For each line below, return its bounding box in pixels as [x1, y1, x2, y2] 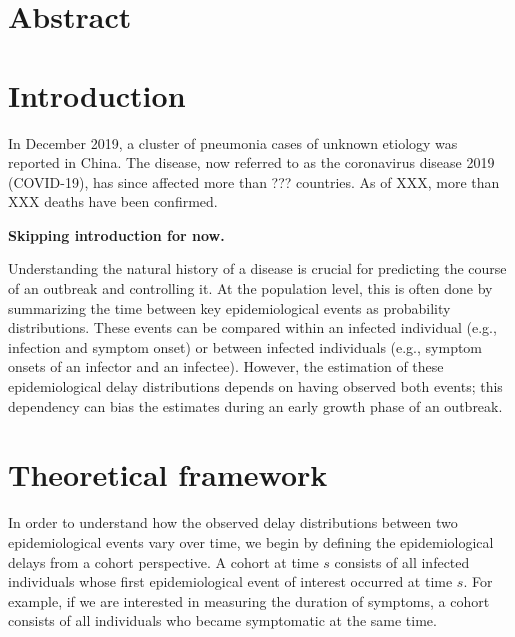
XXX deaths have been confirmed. [8, 191, 218, 212]
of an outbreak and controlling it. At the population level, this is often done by [8, 278, 493, 299]
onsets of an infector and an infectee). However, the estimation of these [8, 356, 444, 377]
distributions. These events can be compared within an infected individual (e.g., [8, 317, 497, 338]
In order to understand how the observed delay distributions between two [8, 512, 458, 533]
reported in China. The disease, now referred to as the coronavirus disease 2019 [8, 152, 495, 173]
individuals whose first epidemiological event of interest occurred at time [8, 571, 453, 592]
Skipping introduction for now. [8, 224, 225, 245]
